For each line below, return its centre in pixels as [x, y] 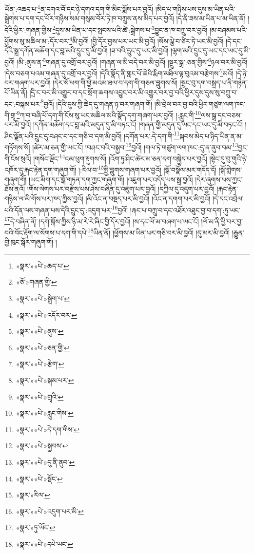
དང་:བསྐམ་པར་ [23, 104]
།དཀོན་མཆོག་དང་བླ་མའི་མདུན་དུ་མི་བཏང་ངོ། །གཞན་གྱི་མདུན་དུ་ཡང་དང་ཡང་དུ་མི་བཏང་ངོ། [138, 124]
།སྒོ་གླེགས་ [230, 170]
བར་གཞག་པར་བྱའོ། [28, 83]
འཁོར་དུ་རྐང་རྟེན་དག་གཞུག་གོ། [40, 170]
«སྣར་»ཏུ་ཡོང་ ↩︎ [36, 527]
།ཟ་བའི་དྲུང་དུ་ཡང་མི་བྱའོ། [139, 50]
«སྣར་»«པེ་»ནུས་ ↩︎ [40, 331]
